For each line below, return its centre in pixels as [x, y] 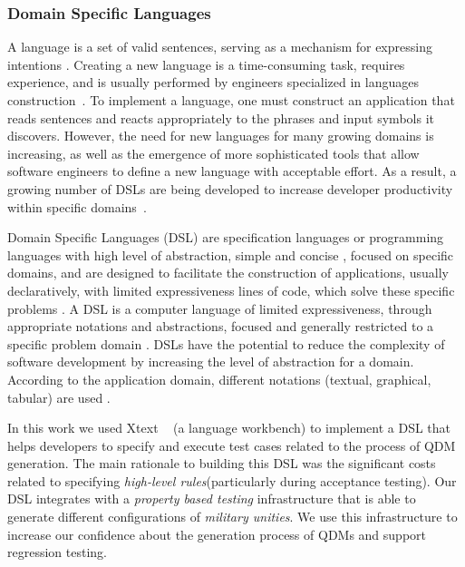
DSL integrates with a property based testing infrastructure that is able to [212, 499]
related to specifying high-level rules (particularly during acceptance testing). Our [232, 480]
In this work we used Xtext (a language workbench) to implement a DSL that [229, 428]
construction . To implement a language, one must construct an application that [231, 100]
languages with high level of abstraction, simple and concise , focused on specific [231, 254]
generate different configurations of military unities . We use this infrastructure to [232, 517]
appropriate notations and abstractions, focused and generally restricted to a [221, 326]
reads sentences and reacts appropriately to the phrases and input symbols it [221, 117]
